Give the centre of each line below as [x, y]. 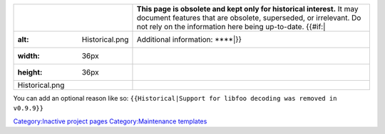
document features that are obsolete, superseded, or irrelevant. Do [249, 18]
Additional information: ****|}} [189, 39]
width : [29, 56]
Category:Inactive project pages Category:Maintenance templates [110, 121]
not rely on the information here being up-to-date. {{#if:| [231, 27]
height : [30, 72]
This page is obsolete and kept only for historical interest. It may [248, 9]
